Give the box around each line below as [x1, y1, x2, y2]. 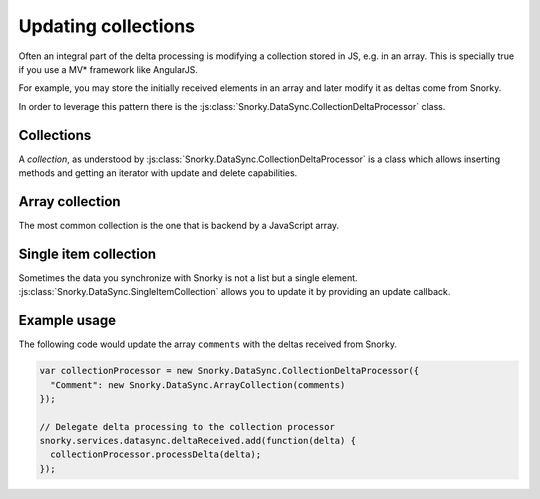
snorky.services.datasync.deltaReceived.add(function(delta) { [39, 435, 357, 447]
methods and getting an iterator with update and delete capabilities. [18, 167, 298, 179]
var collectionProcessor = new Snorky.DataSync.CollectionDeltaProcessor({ [39, 365, 420, 377]
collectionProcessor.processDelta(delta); [50, 449, 262, 460]
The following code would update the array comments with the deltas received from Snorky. [18, 338, 397, 350]
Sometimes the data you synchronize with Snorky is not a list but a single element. [18, 271, 359, 284]
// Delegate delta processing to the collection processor [39, 421, 335, 432]
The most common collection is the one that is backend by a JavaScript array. [18, 219, 340, 231]
